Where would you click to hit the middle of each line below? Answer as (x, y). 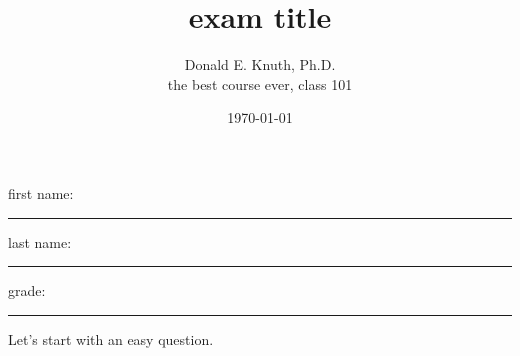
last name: (40, 241)
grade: (27, 290)
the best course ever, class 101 (260, 83)
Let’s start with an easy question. (111, 338)
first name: (41, 192)
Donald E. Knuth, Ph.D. (260, 64)
